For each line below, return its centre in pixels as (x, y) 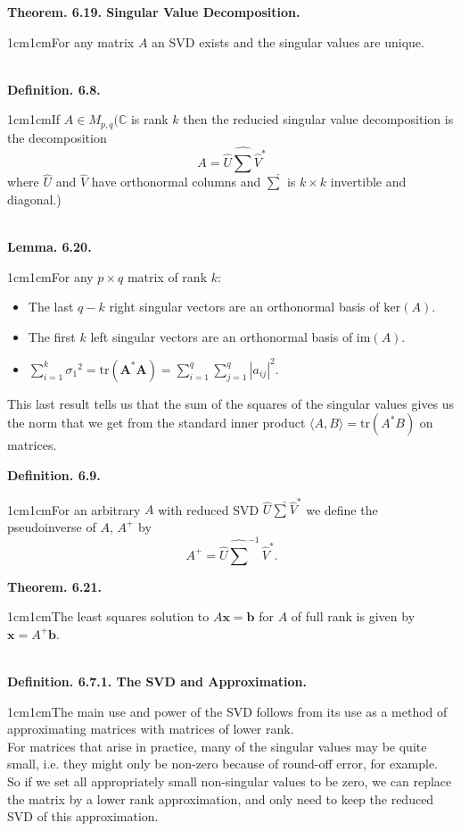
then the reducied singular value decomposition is (318, 119)
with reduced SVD (209, 509)
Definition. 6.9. (54, 475)
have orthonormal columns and (176, 182)
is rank (149, 119)
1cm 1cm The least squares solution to (108, 616)
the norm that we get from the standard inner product (156, 423)
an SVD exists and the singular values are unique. (288, 42)
